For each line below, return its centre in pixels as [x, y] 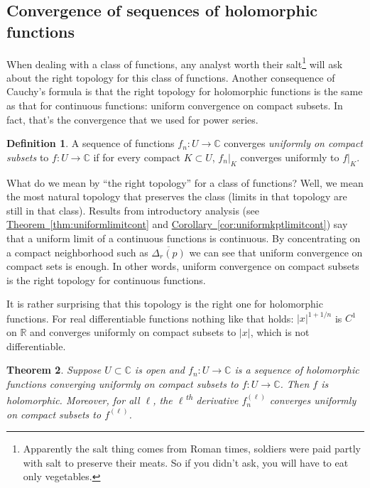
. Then [295, 383]
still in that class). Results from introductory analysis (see [133, 210]
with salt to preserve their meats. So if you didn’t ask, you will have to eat [186, 462]
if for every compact [137, 157]
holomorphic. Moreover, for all [73, 400]
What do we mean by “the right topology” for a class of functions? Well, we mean [185, 182]
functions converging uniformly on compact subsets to [123, 383]
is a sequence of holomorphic [297, 370]
